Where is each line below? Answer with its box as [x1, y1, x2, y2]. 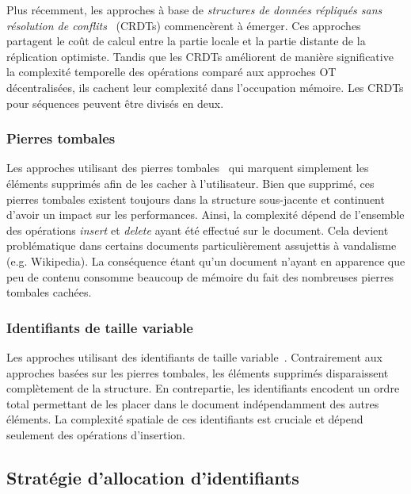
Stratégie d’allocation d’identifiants [6, 465, 299, 489]
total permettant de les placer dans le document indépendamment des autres [6, 395, 379, 412]
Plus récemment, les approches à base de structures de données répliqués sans [6, 2, 382, 17]
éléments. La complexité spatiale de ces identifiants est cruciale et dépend [6, 411, 363, 427]
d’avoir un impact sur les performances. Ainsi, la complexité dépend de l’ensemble [6, 206, 405, 223]
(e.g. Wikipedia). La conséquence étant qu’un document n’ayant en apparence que [6, 252, 405, 269]
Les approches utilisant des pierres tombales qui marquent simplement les [6, 159, 369, 176]
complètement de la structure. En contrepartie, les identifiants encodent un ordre [6, 380, 400, 396]
